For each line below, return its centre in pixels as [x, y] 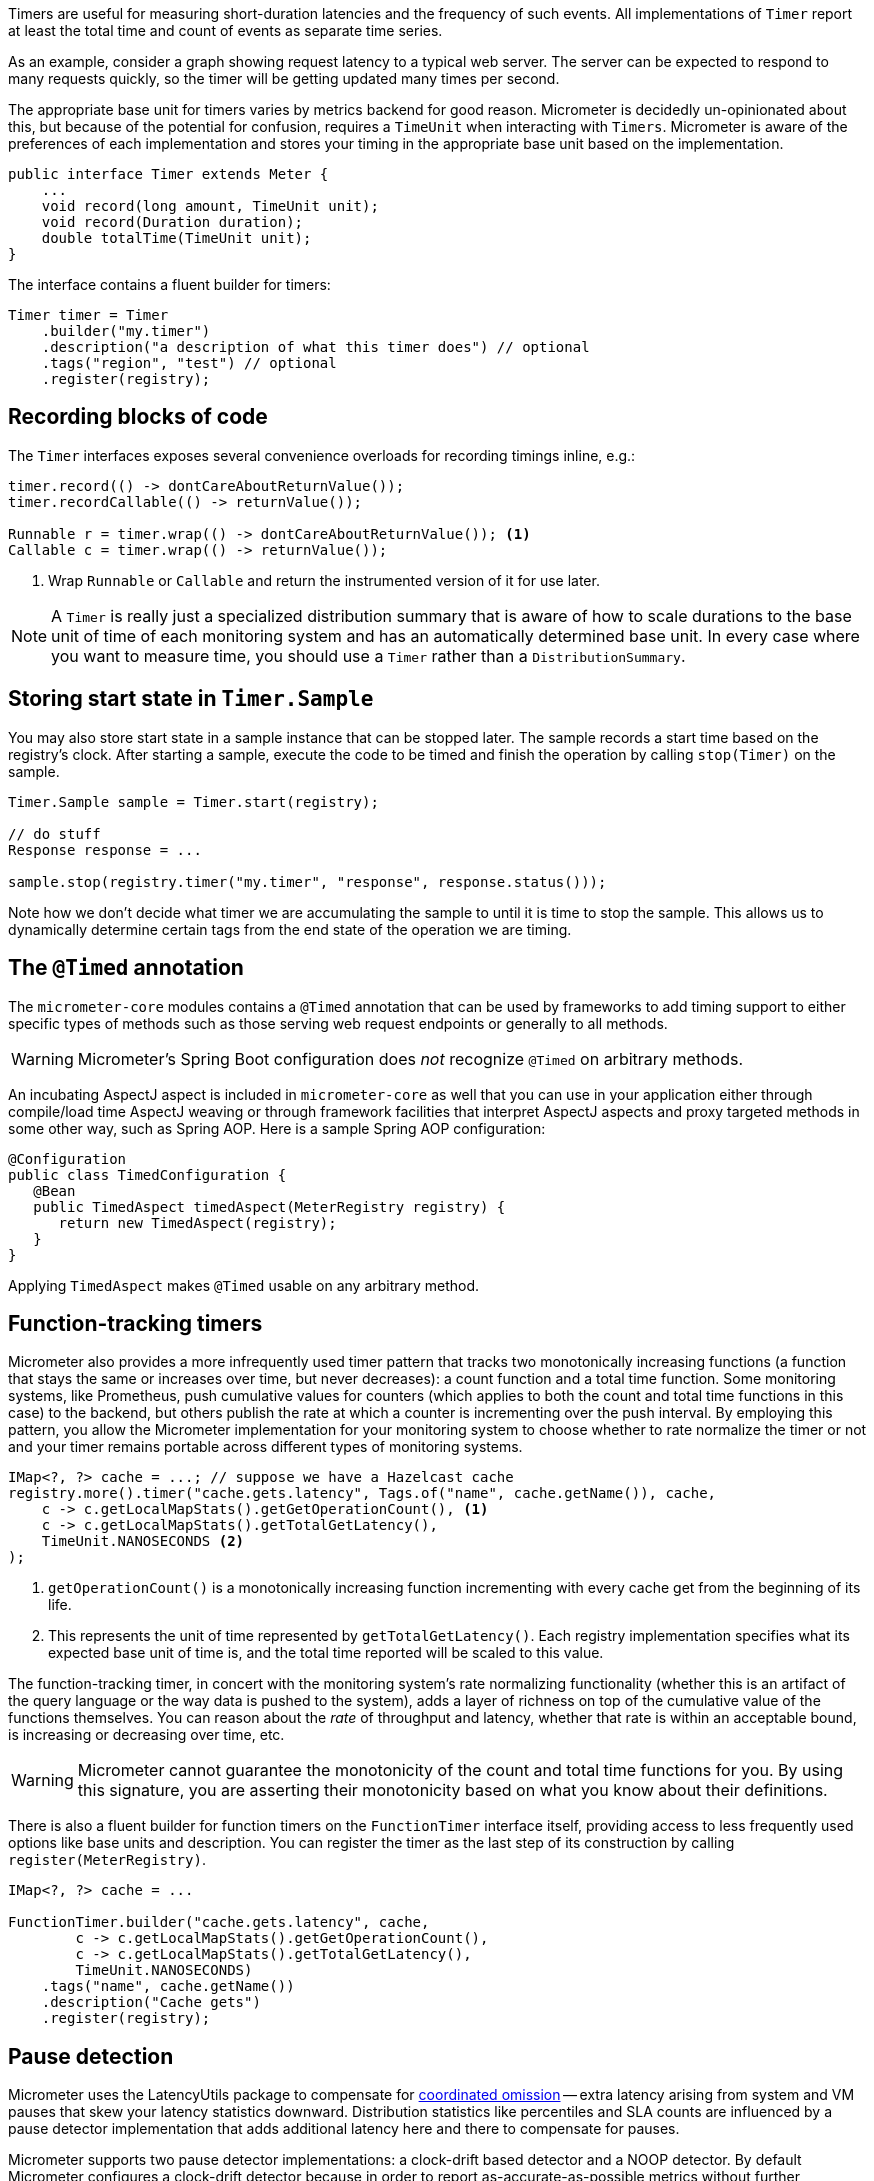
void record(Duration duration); [172, 222]
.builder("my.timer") [126, 331]
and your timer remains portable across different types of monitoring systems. [265, 1447]
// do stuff [54, 833]
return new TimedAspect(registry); [197, 1222]
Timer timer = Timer [88, 315]
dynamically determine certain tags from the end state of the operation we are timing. [290, 929]
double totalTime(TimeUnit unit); [176, 238]
